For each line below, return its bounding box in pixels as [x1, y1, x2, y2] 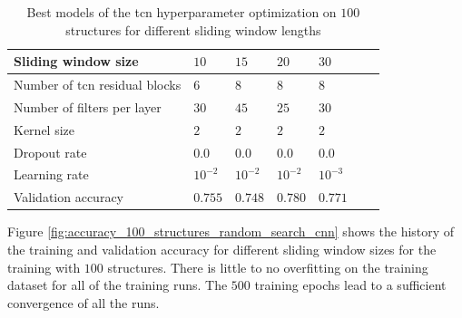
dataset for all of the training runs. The [7, 275, 228, 294]
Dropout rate [14, 142, 87, 161]
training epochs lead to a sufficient [254, 275, 447, 294]
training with [7, 257, 81, 276]
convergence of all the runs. [7, 293, 160, 312]
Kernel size [14, 120, 74, 139]
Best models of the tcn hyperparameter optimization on [26, 3, 337, 21]
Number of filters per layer [14, 97, 162, 116]
